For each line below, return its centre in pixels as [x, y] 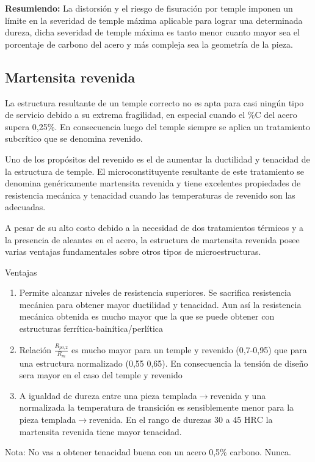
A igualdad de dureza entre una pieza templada [108, 395]
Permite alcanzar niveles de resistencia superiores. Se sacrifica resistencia [155, 292]
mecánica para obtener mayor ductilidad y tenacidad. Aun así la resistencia [160, 304]
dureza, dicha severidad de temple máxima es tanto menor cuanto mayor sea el [152, 32]
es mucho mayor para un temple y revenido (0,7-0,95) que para [189, 349]
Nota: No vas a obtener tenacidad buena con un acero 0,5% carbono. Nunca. [148, 452]
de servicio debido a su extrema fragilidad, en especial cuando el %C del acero [151, 115]
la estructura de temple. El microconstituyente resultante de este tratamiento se [154, 171]
